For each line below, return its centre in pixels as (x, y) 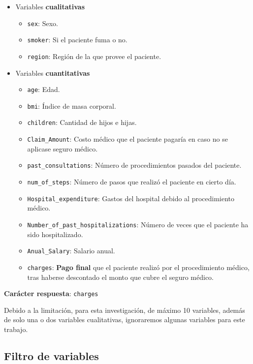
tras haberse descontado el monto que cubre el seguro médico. (121, 277)
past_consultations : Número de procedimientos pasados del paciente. (134, 165)
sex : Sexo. (43, 23)
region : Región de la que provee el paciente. (94, 56)
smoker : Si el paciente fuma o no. (77, 40)
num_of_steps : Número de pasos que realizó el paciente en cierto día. (132, 182)
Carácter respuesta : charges (51, 293)
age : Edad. (44, 89)
